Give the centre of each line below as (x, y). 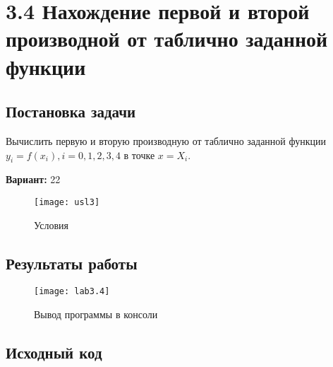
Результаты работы (72, 263)
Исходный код (54, 353)
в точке (139, 155)
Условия (51, 225)
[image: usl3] (67, 202)
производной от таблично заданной (167, 39)
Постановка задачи (71, 111)
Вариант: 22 (33, 179)
